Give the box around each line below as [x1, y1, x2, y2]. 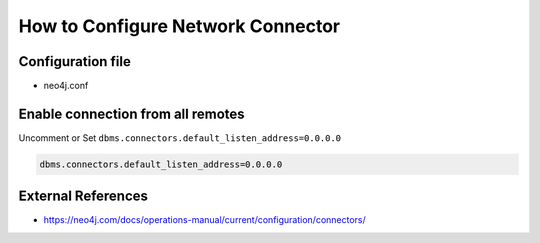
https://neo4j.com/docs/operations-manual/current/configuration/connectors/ [43, 214, 367, 226]
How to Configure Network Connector [18, 15, 340, 37]
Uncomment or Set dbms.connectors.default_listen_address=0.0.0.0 [18, 131, 342, 144]
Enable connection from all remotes [18, 105, 245, 122]
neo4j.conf [43, 80, 89, 92]
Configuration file [18, 53, 132, 70]
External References [18, 188, 149, 205]
